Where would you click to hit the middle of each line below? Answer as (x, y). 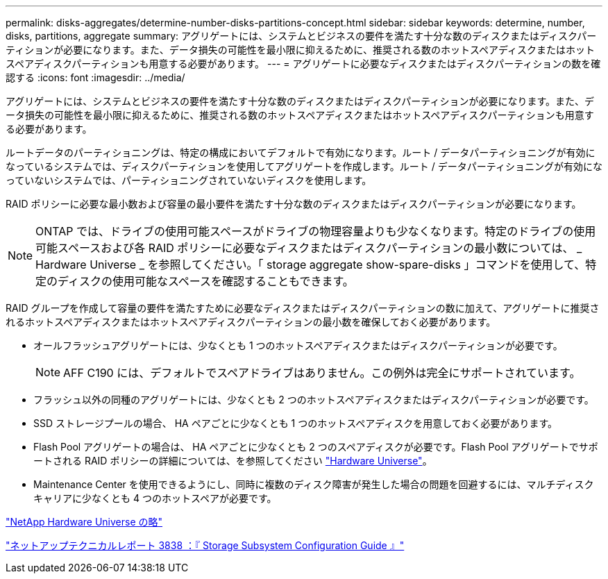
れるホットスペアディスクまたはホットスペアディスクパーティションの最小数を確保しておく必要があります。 (251, 322)
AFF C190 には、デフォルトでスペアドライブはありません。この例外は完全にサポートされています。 (322, 373)
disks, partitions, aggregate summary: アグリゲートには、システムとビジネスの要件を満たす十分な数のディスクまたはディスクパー (301, 36)
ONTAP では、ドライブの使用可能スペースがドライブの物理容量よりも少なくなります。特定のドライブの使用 (316, 231)
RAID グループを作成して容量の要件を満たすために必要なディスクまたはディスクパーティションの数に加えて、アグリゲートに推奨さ (303, 308)
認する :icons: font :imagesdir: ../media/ (95, 77)
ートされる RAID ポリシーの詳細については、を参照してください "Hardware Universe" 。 (233, 461)
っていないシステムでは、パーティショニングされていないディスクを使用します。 (189, 180)
